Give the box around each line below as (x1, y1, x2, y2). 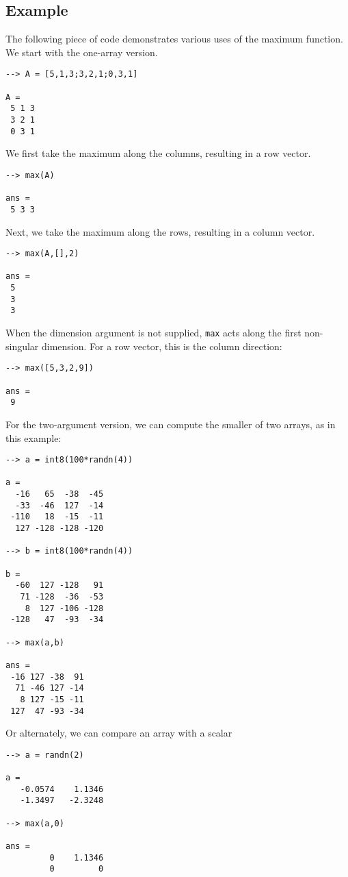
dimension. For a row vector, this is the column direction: (42, 338, 282, 353)
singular (5, 338, 39, 353)
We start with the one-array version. (5, 45, 158, 59)
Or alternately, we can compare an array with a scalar (5, 726, 232, 740)
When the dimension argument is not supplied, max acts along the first (5, 325, 302, 340)
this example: (5, 430, 62, 445)
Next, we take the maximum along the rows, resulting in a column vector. (5, 224, 315, 238)
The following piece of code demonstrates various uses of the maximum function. (5, 32, 343, 46)
